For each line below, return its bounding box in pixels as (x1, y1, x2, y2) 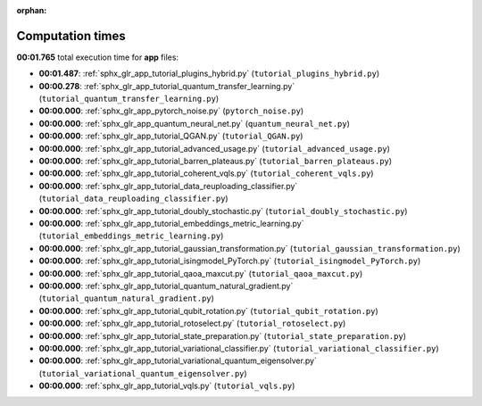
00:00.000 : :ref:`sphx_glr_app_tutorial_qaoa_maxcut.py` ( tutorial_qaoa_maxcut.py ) (38, 268, 363, 278)
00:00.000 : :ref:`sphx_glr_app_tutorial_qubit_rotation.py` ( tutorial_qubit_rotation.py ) (38, 305, 378, 316)
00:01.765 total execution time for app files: (16, 52, 179, 62)
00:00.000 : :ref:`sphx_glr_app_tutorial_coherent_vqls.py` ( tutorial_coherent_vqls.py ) (38, 168, 374, 178)
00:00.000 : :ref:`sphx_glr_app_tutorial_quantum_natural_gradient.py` (38, 280, 294, 291)
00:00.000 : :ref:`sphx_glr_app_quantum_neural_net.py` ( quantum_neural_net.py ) (38, 118, 350, 128)
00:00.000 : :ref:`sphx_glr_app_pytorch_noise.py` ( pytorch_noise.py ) (38, 105, 304, 116)
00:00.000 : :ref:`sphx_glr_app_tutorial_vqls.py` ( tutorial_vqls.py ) (38, 380, 295, 392)
